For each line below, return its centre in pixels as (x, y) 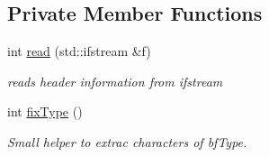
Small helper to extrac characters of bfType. (127, 141)
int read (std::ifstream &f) (79, 51)
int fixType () (45, 111)
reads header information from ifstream (115, 81)
